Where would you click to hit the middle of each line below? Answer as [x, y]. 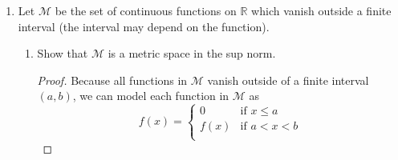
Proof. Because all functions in [112, 80]
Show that [63, 53]
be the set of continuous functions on [146, 10]
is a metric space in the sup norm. [192, 53]
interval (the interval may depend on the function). [144, 26]
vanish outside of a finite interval [288, 80]
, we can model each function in [151, 96]
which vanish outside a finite [321, 10]
